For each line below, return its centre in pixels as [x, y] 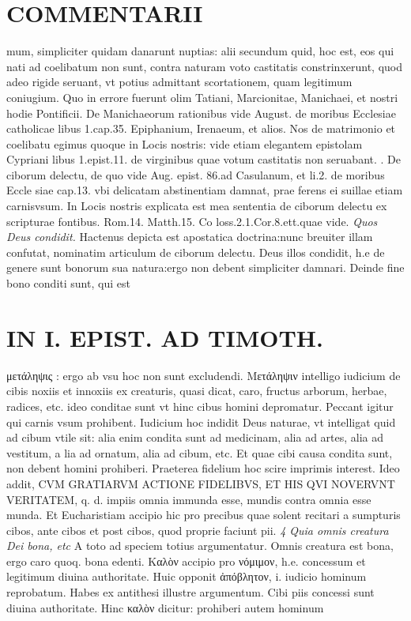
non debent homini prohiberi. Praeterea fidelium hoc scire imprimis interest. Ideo [203, 468]
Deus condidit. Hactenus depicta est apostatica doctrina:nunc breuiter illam [190, 237]
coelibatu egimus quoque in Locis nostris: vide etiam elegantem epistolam [185, 143]
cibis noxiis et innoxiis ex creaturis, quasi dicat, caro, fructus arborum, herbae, [197, 391]
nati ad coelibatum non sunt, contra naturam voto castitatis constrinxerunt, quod [205, 66]
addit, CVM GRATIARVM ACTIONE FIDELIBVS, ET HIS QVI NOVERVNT [201, 483]
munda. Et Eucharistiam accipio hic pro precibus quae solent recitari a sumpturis [204, 515]
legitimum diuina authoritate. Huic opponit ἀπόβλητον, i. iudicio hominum [187, 576]
